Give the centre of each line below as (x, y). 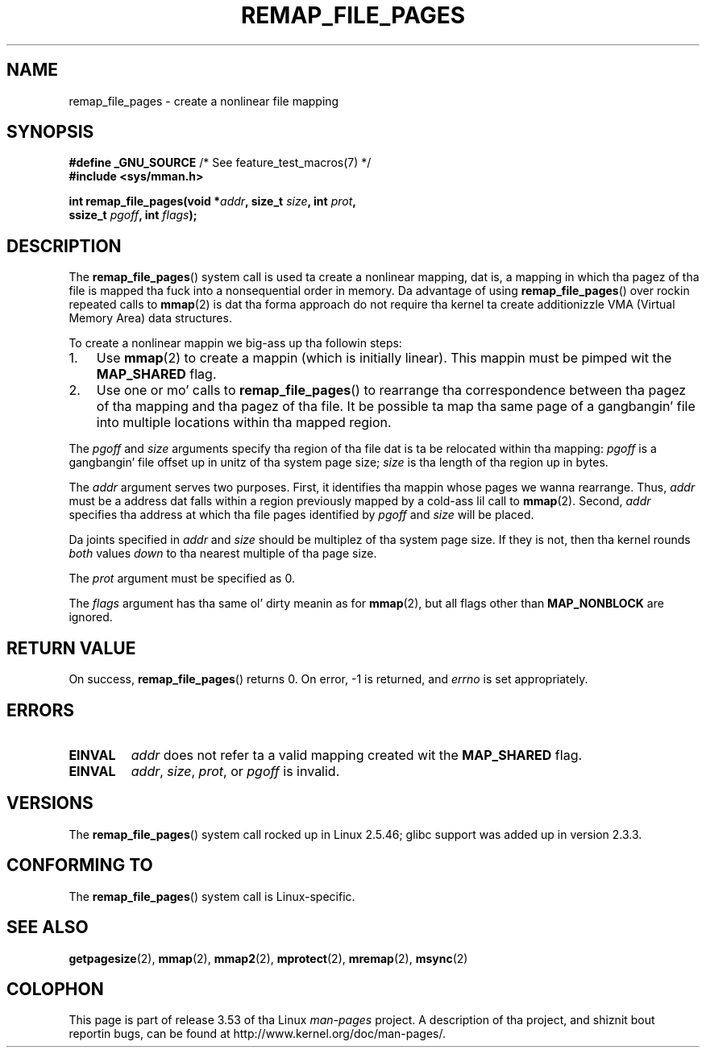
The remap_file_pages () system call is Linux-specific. (212, 896)
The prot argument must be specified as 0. (182, 579)
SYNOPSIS (50, 132)
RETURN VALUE (71, 648)
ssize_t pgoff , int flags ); (133, 215)
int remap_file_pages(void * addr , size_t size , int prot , (212, 201)
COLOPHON (55, 989)
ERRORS (41, 710)
